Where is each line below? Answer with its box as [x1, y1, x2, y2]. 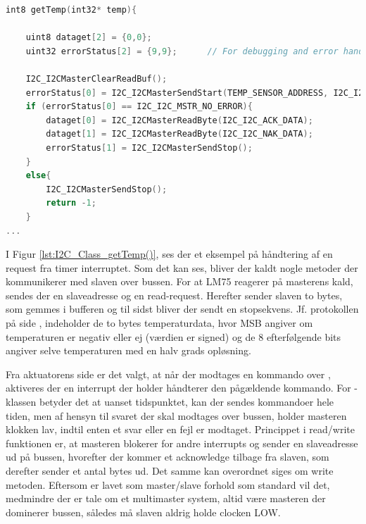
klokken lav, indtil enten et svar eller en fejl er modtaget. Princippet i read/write [6, 422, 355, 437]
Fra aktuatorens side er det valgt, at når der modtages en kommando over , [6, 366, 331, 381]
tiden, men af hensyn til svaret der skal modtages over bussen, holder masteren [6, 408, 347, 423]
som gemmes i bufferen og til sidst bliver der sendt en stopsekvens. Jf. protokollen [6, 301, 359, 316]
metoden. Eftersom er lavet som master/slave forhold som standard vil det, [6, 477, 330, 492]
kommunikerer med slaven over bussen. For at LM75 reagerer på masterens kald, [6, 274, 353, 289]
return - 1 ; [46, 198, 96, 208]
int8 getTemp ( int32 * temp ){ [6, 5, 137, 15]
